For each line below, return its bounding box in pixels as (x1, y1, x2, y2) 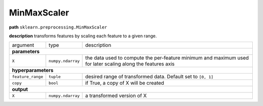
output (12, 86, 28, 93)
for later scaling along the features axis (85, 61, 175, 67)
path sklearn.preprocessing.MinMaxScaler (9, 24, 107, 30)
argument (12, 42, 34, 48)
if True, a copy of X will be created (85, 80, 164, 87)
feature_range (12, 74, 43, 79)
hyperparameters (12, 67, 54, 74)
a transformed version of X (85, 92, 147, 99)
